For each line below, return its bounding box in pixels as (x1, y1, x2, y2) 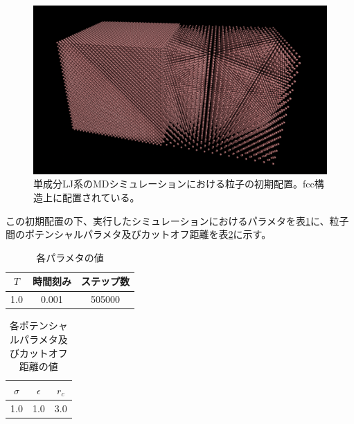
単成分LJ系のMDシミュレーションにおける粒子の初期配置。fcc (33, 176, 315, 191)
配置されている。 (62, 190, 140, 205)
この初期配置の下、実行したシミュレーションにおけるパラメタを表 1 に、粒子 (6, 213, 349, 228)
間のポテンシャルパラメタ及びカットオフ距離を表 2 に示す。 (6, 227, 272, 241)
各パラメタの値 (36, 250, 104, 264)
